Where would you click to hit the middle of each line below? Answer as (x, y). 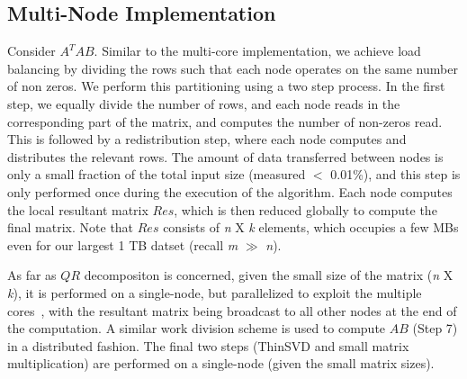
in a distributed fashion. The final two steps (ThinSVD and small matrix (208, 345)
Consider (31, 51)
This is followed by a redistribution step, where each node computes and (207, 139)
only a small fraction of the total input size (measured (157, 174)
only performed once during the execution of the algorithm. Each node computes (230, 191)
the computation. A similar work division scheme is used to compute (197, 328)
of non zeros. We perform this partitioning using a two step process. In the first (226, 86)
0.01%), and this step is (395, 174)
